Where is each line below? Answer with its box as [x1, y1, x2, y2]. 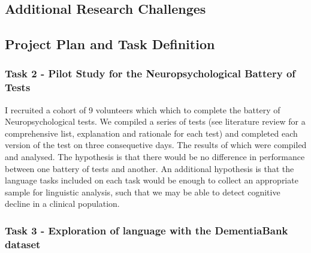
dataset [5, 236, 41, 251]
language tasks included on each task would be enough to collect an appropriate [5, 174, 298, 186]
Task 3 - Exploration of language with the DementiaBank [5, 222, 288, 237]
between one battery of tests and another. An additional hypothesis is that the [5, 162, 294, 174]
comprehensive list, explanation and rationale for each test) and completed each [5, 126, 298, 139]
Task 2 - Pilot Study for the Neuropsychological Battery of [5, 66, 296, 81]
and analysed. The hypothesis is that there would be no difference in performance [5, 150, 305, 163]
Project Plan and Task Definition [5, 35, 215, 53]
